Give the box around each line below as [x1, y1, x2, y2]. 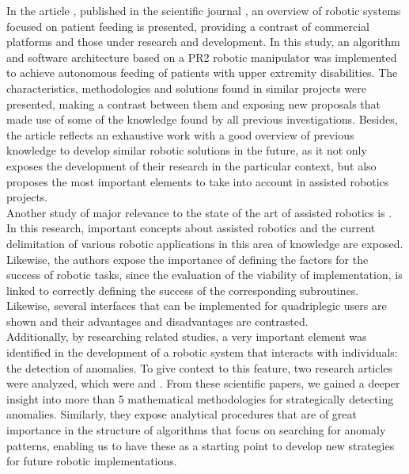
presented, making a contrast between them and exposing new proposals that [6, 95, 381, 112]
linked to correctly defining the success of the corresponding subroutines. [6, 281, 359, 298]
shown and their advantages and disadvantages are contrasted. [6, 312, 309, 329]
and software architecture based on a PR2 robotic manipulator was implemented [6, 48, 397, 65]
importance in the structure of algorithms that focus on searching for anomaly [6, 422, 386, 438]
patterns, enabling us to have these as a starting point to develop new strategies [6, 437, 395, 453]
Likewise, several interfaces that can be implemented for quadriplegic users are [6, 297, 387, 314]
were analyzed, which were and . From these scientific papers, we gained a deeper [6, 375, 400, 392]
